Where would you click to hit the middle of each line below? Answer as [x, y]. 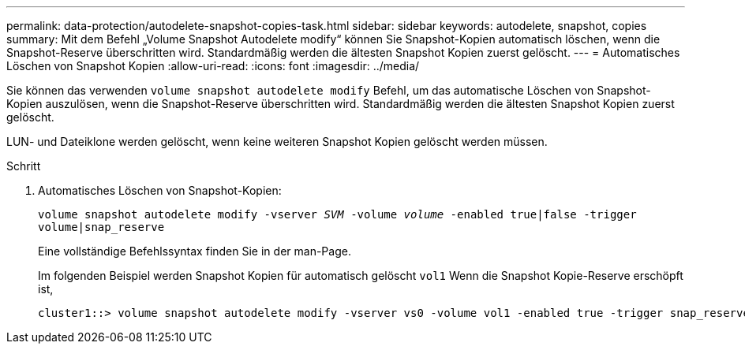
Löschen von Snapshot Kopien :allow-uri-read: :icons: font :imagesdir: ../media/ [213, 66]
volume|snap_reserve [101, 227]
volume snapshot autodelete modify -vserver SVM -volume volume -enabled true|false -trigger [337, 214]
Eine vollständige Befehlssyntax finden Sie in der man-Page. [195, 251]
